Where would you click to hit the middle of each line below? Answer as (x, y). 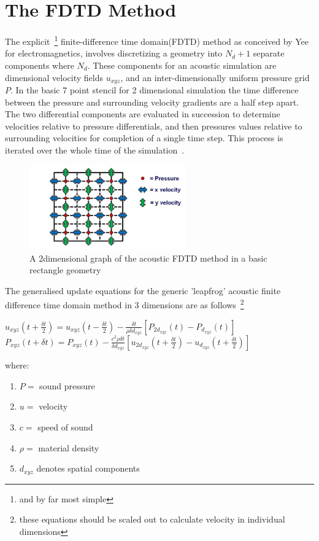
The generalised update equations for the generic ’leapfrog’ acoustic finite (143, 290)
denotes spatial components (88, 468)
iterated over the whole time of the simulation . (95, 150)
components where (40, 65)
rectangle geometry (65, 270)
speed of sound (65, 426)
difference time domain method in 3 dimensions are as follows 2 (125, 304)
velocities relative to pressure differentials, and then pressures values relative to (154, 126)
